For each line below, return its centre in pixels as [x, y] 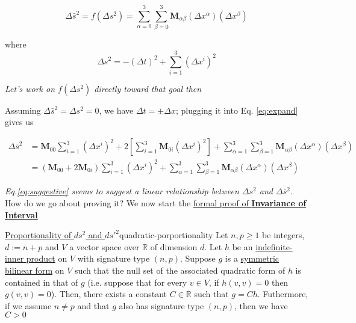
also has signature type [161, 305]
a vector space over [105, 246]
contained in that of [42, 282]
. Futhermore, [283, 294]
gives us [19, 122]
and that [93, 305]
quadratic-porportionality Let [174, 235]
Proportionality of [38, 235]
